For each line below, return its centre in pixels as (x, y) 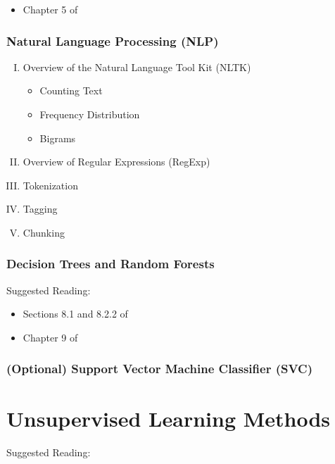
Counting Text (71, 90)
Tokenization (50, 185)
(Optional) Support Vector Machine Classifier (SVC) (160, 369)
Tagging (40, 209)
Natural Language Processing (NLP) (113, 40)
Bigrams (58, 138)
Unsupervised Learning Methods (169, 418)
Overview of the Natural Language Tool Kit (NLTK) (137, 67)
